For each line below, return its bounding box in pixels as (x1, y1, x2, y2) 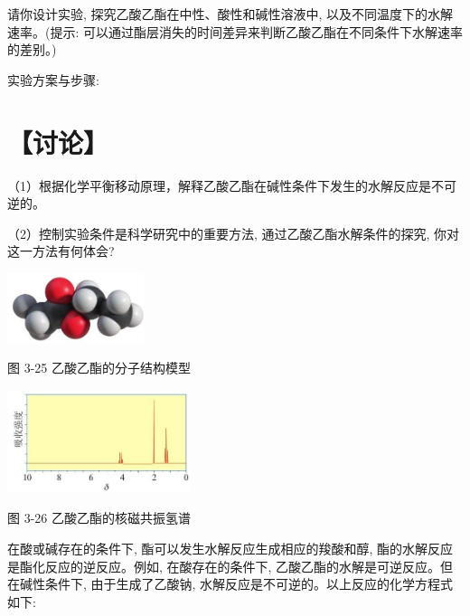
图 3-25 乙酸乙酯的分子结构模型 (7, 358, 191, 377)
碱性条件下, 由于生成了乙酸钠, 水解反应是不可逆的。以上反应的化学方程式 (19, 574, 454, 593)
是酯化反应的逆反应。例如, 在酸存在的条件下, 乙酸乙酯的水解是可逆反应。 (7, 556, 441, 575)
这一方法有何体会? (7, 242, 115, 261)
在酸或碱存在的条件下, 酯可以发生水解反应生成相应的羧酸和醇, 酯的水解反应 (7, 538, 454, 557)
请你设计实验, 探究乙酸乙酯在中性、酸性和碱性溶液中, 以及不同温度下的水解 (7, 5, 454, 23)
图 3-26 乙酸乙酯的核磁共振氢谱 (7, 508, 191, 527)
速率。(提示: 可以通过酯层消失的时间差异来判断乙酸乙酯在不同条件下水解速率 (7, 22, 463, 41)
